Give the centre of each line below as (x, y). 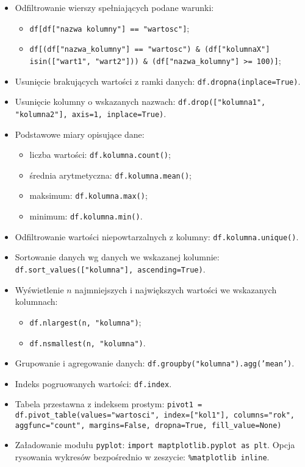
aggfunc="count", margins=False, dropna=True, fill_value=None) (148, 425)
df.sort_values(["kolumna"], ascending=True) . (110, 269)
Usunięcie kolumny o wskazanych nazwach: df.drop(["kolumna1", (140, 102)
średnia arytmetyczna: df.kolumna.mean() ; (110, 175)
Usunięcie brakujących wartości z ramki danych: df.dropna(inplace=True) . (158, 81)
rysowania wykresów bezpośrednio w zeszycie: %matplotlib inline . (142, 457)
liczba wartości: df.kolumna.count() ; (100, 155)
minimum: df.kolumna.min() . (86, 216)
